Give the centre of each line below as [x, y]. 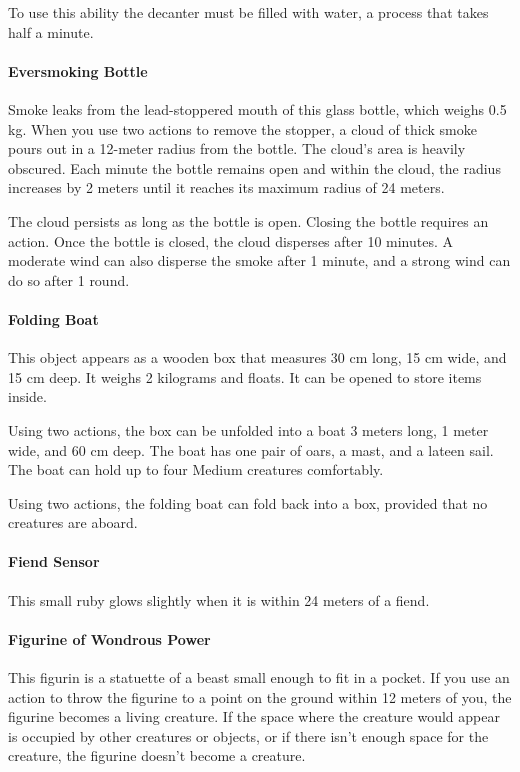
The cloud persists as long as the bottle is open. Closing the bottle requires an [248, 220]
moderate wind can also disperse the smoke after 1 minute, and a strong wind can [259, 260]
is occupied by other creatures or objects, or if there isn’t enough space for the [248, 735]
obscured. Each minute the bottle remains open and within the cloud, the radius [254, 167]
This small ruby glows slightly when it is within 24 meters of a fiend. [219, 599]
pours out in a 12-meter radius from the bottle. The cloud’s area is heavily [237, 148]
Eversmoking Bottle [78, 70]
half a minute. [51, 31]
